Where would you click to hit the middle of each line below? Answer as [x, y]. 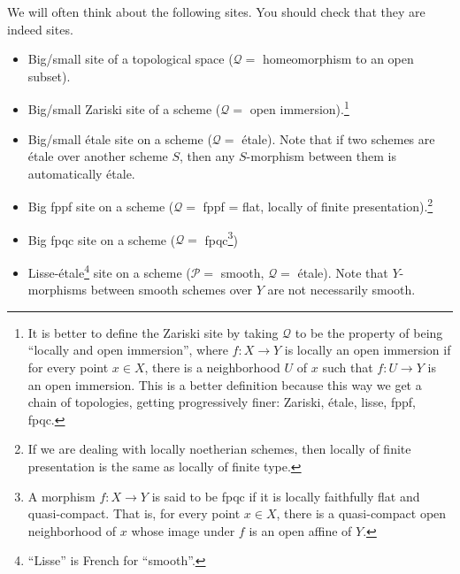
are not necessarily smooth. [341, 290]
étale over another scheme [98, 156]
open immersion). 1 [299, 108]
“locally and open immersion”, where [128, 350]
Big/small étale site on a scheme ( [120, 138]
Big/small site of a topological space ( [130, 59]
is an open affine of [300, 530]
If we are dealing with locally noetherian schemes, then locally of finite [219, 449]
